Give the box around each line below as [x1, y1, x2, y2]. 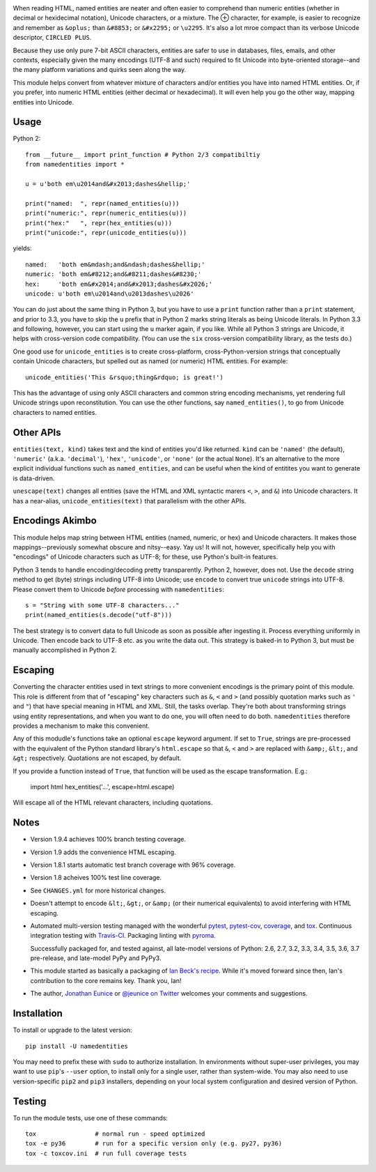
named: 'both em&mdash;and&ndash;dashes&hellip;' [25, 260, 205, 268]
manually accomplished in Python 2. [13, 646, 118, 655]
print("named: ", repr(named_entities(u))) [25, 199, 180, 207]
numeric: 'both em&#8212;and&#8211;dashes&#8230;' [25, 271, 202, 278]
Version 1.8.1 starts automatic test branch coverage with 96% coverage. [30, 860, 236, 869]
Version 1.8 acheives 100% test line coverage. [30, 874, 162, 882]
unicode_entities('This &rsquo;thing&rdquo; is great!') [25, 373, 224, 381]
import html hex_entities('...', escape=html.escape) [30, 782, 175, 791]
